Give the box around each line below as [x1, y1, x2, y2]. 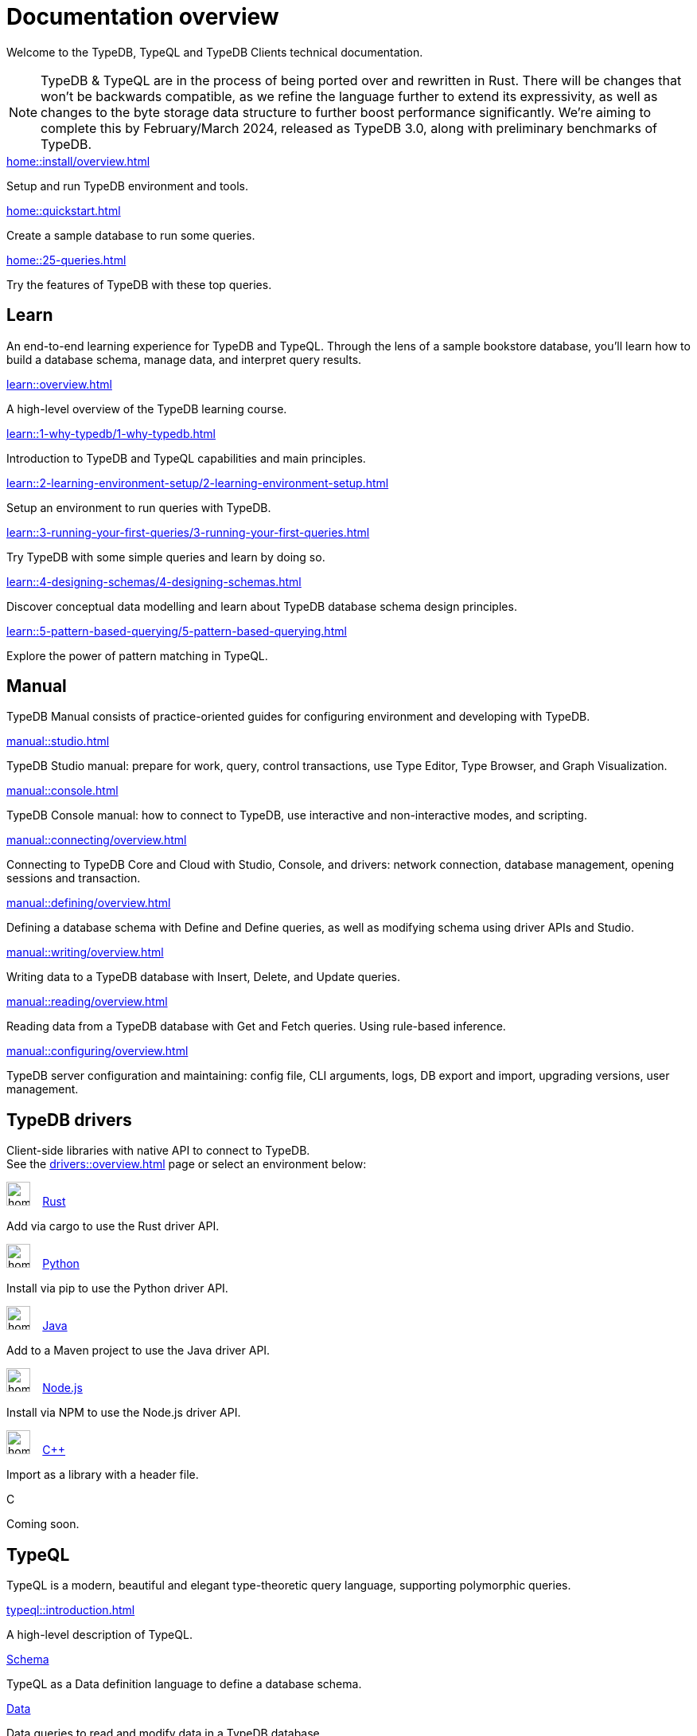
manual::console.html [6, 784, 119, 798]
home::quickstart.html [6, 203, 121, 217]
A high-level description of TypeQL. [6, 1628, 193, 1642]
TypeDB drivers [6, 1109, 132, 1130]
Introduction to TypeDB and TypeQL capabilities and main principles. [6, 451, 366, 465]
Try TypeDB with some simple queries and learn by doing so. [6, 549, 325, 564]
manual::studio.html [6, 734, 110, 749]
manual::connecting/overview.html [6, 833, 187, 847]
